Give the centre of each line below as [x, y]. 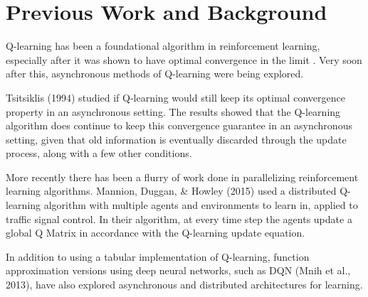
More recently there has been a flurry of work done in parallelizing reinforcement [182, 177]
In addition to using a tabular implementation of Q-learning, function [158, 256]
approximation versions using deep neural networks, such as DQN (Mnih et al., [178, 270]
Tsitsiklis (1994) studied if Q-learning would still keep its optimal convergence [175, 97]
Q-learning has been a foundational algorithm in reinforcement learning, [163, 46]
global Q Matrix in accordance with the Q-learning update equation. [156, 233]
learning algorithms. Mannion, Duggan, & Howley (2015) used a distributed [171, 191]
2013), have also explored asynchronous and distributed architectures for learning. [184, 285]
